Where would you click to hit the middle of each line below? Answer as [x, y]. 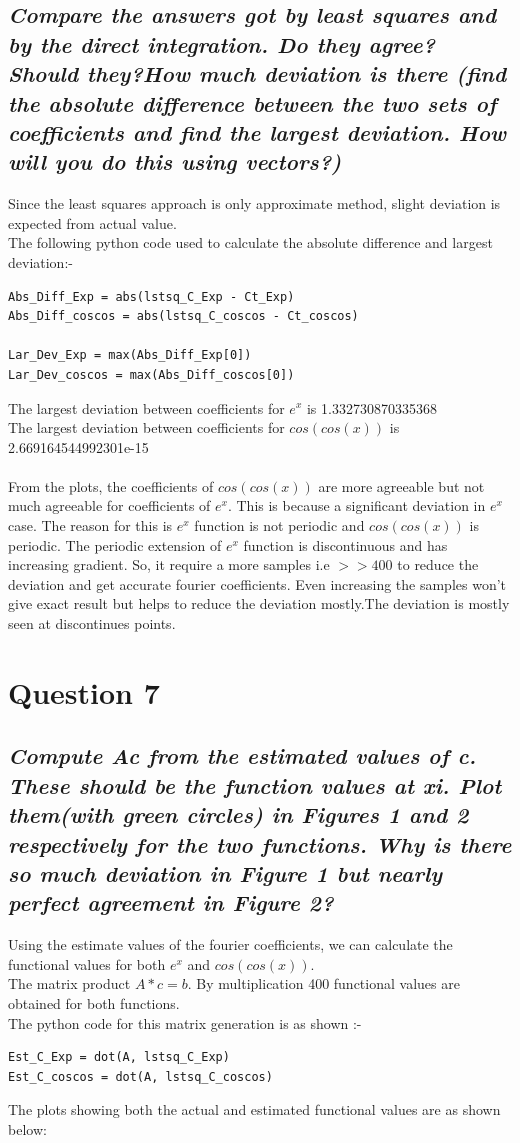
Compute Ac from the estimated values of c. [242, 755]
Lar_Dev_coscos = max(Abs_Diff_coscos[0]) [151, 374]
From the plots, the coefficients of [111, 485]
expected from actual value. [92, 222]
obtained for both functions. [94, 1002]
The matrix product [69, 983]
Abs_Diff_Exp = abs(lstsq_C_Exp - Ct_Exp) [151, 296]
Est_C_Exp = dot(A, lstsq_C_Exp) [119, 1057]
